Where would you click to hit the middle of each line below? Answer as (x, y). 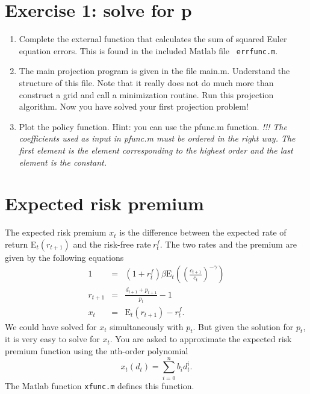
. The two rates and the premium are (228, 244)
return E (21, 244)
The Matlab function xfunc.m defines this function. (100, 385)
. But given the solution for (243, 326)
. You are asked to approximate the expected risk (201, 339)
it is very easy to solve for (52, 339)
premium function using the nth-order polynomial (97, 350)
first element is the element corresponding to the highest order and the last (156, 150)
